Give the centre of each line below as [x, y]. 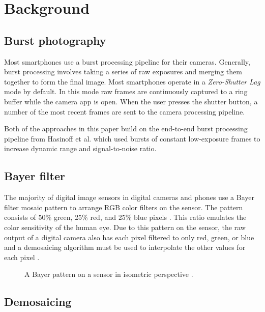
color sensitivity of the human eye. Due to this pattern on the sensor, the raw [125, 227]
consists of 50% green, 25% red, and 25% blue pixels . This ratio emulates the [125, 217]
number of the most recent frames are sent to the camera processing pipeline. [125, 111]
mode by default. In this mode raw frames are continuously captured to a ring [126, 91]
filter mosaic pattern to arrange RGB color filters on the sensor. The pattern [124, 207]
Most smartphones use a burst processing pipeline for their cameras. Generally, [127, 61]
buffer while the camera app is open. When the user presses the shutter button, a [131, 101]
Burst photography [55, 40]
